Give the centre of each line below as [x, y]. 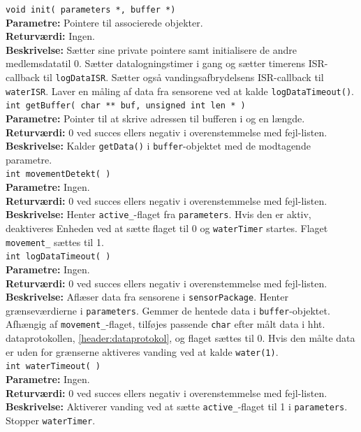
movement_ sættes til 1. [55, 242]
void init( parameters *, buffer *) [91, 10]
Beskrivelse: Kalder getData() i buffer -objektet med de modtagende [158, 146]
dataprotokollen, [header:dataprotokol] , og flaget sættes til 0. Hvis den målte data [180, 338]
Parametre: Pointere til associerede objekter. [104, 22]
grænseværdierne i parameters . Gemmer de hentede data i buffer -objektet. [168, 310]
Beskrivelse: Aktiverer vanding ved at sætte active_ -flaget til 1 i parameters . [177, 406]
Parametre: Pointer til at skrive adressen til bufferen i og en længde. [155, 118]
